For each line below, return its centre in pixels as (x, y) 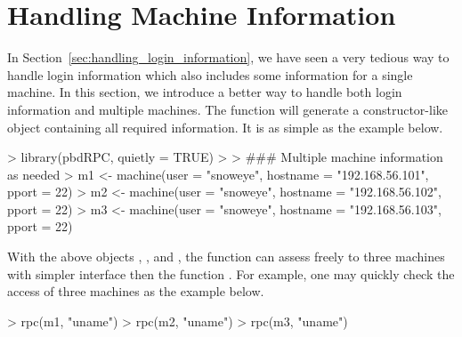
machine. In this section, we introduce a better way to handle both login (205, 92)
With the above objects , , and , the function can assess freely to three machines (226, 257)
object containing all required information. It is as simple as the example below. (225, 127)
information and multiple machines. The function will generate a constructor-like (227, 109)
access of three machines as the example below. (136, 291)
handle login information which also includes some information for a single (210, 74)
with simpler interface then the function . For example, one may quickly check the (231, 273)
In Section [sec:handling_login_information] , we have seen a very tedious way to (228, 57)
